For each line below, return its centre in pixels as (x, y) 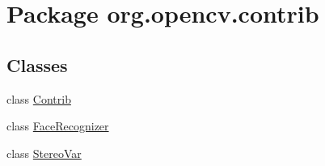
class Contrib (39, 98)
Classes (37, 64)
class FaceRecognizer (58, 126)
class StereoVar (44, 153)
